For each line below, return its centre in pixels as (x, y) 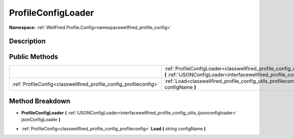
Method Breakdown (40, 101)
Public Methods (34, 57)
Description (27, 41)
